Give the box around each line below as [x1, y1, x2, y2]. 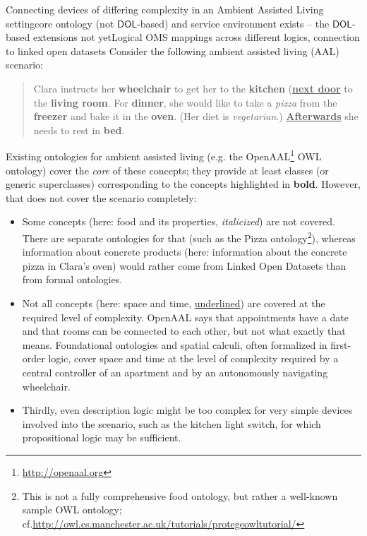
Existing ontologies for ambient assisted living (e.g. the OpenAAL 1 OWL [6, 147, 322, 163]
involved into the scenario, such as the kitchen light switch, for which [22, 416, 321, 431]
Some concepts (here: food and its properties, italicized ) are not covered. [22, 214, 335, 229]
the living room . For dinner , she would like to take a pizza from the [33, 95, 337, 109]
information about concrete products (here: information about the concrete [22, 244, 347, 259]
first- [330, 337, 351, 352]
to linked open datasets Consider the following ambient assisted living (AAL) [6, 43, 339, 58]
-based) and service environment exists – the [137, 16, 330, 30]
